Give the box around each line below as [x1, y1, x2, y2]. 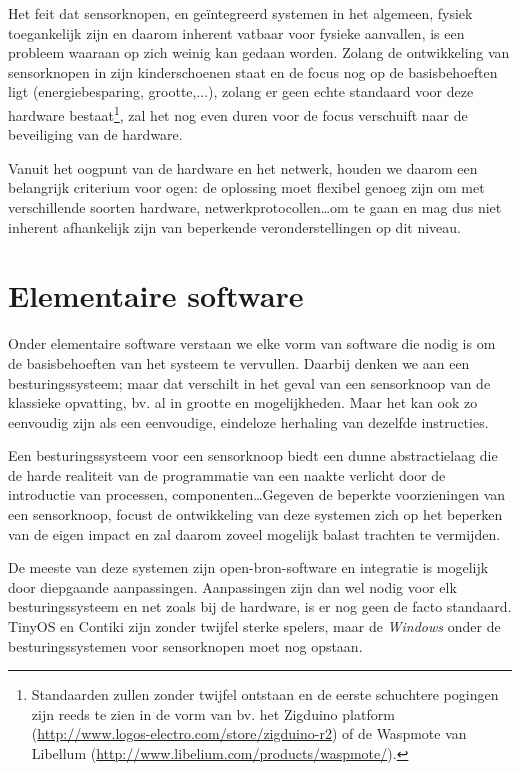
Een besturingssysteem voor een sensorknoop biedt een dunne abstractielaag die [8, 445, 498, 466]
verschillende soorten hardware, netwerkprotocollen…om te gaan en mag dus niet [8, 197, 502, 217]
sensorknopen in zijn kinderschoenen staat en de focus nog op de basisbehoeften [8, 61, 498, 82]
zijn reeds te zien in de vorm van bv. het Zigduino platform [31, 703, 395, 724]
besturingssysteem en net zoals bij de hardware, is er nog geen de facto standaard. [8, 596, 512, 617]
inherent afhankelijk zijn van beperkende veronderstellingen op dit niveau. [8, 216, 461, 237]
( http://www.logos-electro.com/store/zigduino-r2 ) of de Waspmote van [31, 723, 467, 744]
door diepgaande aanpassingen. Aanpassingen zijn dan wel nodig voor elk [8, 576, 457, 597]
